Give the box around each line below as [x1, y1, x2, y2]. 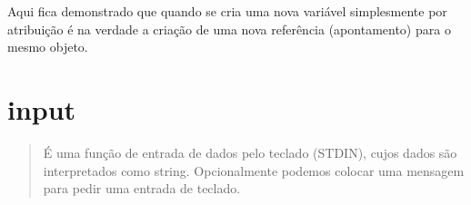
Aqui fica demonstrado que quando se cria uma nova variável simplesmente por [7, 2, 447, 20]
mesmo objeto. [7, 37, 88, 56]
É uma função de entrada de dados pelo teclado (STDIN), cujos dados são [43, 142, 457, 161]
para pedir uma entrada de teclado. [43, 179, 241, 198]
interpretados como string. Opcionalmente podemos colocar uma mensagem [43, 161, 465, 180]
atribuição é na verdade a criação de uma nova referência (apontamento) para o [7, 19, 451, 38]
